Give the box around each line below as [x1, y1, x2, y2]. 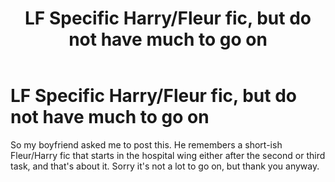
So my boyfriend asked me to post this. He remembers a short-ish [10, 138, 283, 151]
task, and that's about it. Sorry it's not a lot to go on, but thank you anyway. [10, 160, 320, 172]
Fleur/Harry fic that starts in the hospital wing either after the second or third [10, 149, 326, 161]
